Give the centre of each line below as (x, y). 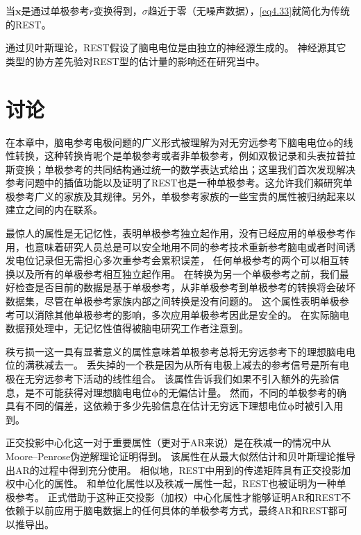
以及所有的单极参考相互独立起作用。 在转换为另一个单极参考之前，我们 (177, 273)
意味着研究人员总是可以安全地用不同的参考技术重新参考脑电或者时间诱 (195, 246)
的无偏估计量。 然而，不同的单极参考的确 (253, 392)
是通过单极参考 (55, 10)
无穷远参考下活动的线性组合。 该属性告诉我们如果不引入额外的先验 (177, 378)
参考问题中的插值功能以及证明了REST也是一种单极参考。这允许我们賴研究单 (179, 183)
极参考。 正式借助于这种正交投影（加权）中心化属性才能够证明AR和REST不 (178, 497)
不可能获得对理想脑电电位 (93, 392)
